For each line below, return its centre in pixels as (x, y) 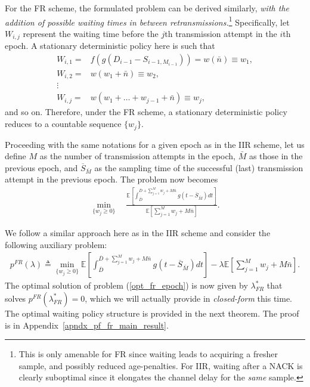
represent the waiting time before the (91, 33)
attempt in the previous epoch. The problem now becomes (111, 179)
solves (15, 298)
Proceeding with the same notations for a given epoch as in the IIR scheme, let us (155, 144)
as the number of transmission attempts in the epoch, (137, 156)
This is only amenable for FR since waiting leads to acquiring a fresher (148, 354)
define (15, 156)
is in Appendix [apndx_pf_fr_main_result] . (87, 325)
